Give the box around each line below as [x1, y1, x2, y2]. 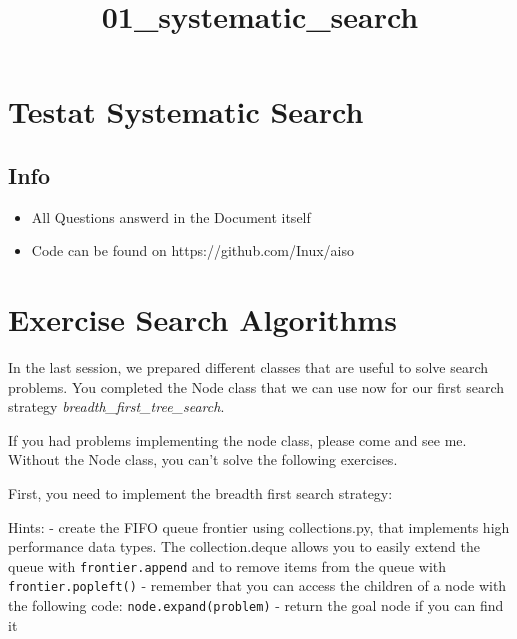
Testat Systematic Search [8, 91, 364, 132]
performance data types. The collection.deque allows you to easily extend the [8, 536, 481, 557]
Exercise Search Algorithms [8, 299, 397, 340]
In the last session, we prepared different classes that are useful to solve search [8, 357, 488, 378]
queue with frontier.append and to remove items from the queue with [8, 555, 447, 576]
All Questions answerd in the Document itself [31, 206, 311, 227]
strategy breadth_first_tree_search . [8, 396, 225, 417]
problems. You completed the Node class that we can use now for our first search [8, 376, 505, 397]
